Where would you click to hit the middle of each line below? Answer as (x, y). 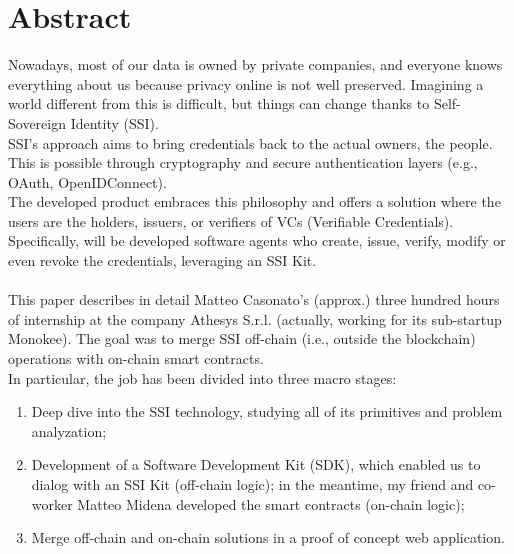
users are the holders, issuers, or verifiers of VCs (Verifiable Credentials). (231, 220)
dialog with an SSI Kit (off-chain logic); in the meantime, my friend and (252, 484)
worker (52, 503)
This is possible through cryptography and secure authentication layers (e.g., (243, 162)
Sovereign (37, 122)
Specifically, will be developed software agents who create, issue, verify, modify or (257, 240)
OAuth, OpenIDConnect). (87, 181)
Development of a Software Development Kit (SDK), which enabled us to (256, 464)
